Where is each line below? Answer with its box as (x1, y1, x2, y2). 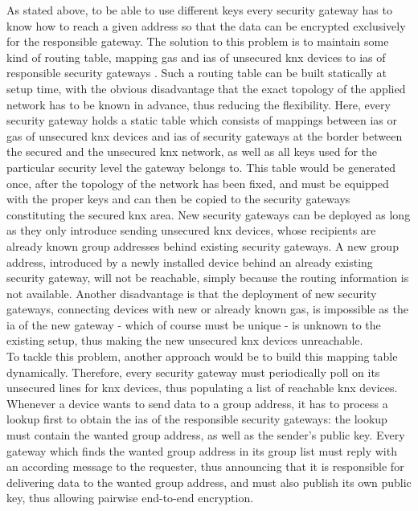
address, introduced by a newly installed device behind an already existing (6, 253, 373, 270)
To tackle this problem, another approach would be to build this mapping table (6, 348, 398, 365)
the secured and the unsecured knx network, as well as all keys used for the (6, 143, 378, 160)
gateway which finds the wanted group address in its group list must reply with (6, 442, 397, 459)
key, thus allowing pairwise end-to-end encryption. (6, 489, 254, 506)
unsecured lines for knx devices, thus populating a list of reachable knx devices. (6, 379, 398, 396)
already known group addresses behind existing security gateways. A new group (6, 237, 399, 254)
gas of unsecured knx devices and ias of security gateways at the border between (6, 127, 403, 144)
